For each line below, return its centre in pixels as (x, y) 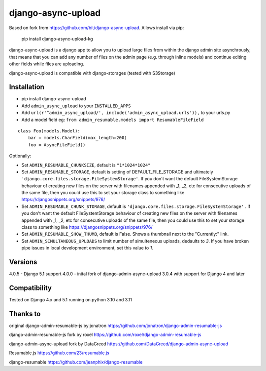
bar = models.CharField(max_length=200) (78, 138)
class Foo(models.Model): (49, 131)
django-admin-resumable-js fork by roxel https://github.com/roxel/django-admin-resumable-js (105, 335)
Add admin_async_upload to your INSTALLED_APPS (76, 106)
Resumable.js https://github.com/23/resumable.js (59, 353)
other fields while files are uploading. (47, 64)
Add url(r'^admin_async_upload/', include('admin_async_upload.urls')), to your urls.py (126, 113)
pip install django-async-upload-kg (57, 39)
